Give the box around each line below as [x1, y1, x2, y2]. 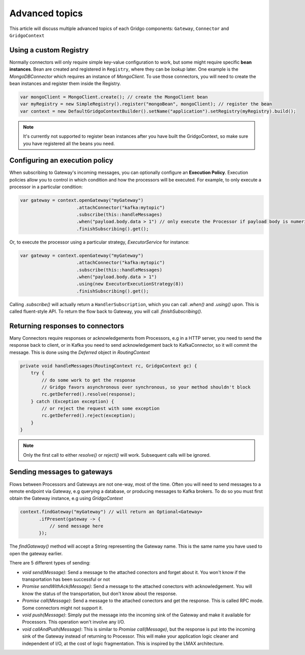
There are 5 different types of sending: [9, 560, 91, 566]
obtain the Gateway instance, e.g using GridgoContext [9, 495, 123, 501]
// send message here [49, 523, 104, 529]
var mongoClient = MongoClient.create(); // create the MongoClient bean [20, 94, 208, 100]
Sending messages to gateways [9, 468, 113, 477]
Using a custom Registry [9, 46, 89, 54]
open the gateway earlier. [9, 550, 63, 556]
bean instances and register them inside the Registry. [9, 80, 121, 86]
